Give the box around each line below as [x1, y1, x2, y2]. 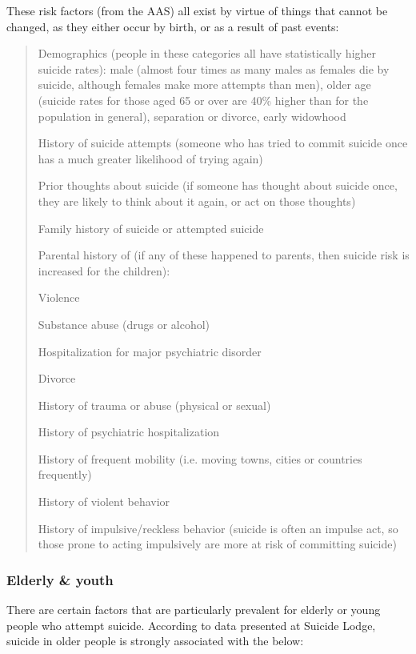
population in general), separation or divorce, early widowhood [38, 107, 346, 124]
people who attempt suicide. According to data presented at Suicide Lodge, [6, 616, 376, 633]
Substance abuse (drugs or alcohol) [38, 315, 210, 332]
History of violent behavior [38, 493, 170, 510]
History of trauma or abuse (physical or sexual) [38, 396, 271, 413]
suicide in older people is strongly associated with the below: [6, 632, 304, 649]
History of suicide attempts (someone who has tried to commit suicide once [38, 134, 408, 151]
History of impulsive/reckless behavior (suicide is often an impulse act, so [38, 520, 398, 536]
